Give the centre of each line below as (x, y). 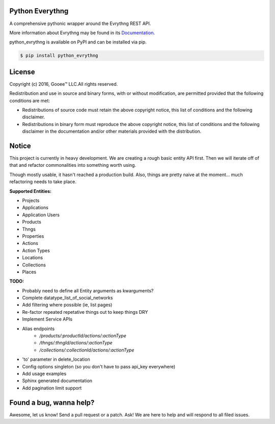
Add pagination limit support (52, 388)
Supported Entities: (31, 191)
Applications (35, 208)
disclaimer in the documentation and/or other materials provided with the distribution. (112, 131)
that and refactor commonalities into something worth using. (73, 165)
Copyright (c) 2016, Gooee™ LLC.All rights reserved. (64, 84)
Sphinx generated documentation (57, 381)
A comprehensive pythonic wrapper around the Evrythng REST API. (80, 23)
